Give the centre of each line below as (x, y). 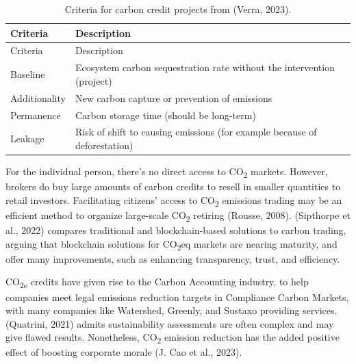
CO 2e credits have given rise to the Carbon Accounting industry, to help (157, 283)
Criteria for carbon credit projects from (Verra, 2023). (178, 9)
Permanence (36, 115)
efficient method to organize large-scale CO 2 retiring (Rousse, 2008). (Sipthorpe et (178, 216)
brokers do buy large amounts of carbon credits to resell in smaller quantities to (173, 186)
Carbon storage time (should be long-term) (165, 115)
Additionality (38, 97)
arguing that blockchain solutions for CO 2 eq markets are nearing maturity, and (171, 244)
